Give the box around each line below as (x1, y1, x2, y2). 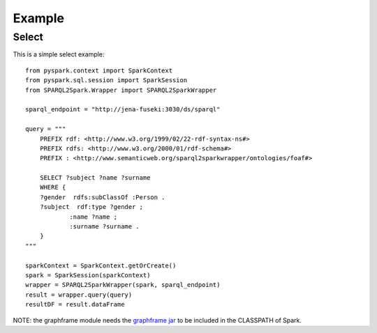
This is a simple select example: (13, 50, 105, 59)
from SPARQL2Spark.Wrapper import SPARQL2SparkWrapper (25, 86, 217, 94)
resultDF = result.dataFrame (25, 300, 125, 309)
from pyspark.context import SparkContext (25, 66, 173, 75)
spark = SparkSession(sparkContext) (25, 271, 151, 279)
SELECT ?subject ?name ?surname (39, 174, 151, 182)
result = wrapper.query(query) (25, 291, 133, 299)
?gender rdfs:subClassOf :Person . (39, 193, 165, 201)
